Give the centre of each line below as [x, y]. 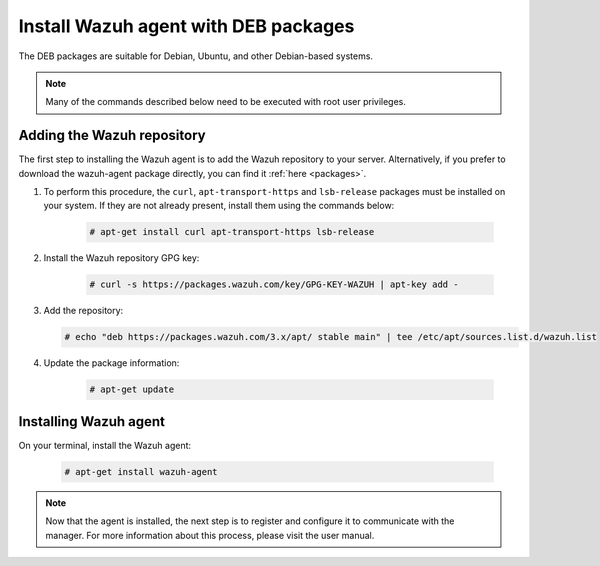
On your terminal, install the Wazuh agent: [105, 445]
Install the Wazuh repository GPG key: [121, 258]
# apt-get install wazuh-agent [141, 471]
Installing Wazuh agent [91, 421]
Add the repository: [83, 311]
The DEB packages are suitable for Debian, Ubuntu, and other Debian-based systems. [196, 56]
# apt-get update [132, 389]
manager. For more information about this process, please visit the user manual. [210, 535]
